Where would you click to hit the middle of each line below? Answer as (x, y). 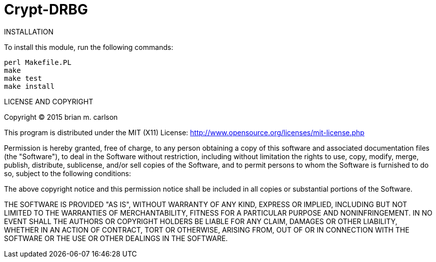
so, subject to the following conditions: (68, 173)
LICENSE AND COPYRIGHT (49, 101)
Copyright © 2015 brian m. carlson (61, 117)
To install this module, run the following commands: (89, 47)
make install (29, 86)
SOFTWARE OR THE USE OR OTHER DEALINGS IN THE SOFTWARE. (116, 238)
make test (23, 78)
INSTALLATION (29, 31)
